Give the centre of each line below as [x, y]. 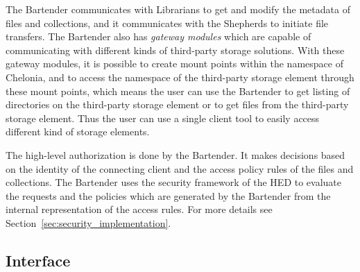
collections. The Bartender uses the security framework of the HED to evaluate [174, 182]
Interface [38, 260]
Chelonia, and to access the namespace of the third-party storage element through [180, 77]
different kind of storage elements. [78, 131]
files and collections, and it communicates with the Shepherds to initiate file [167, 23]
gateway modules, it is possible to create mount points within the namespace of [174, 63]
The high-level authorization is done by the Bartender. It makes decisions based [175, 154]
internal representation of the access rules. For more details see [139, 209]
